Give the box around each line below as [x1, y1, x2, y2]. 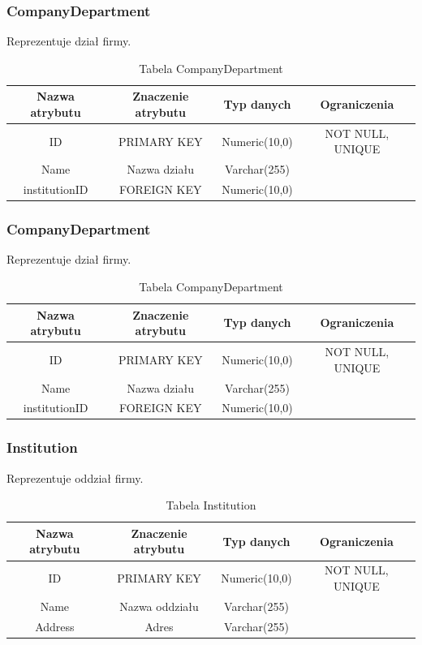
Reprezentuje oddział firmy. [6, 469, 144, 486]
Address [35, 617, 75, 634]
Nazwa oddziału [119, 597, 199, 614]
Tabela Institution [166, 497, 256, 514]
